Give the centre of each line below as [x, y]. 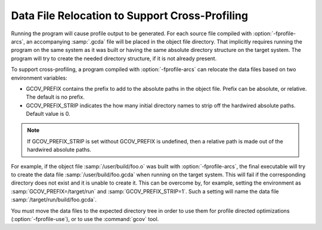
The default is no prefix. [55, 97]
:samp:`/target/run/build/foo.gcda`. [54, 200]
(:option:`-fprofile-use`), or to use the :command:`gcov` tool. [85, 219]
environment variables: [39, 78]
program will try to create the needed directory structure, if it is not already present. [114, 58]
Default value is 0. [48, 114]
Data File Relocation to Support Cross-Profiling [130, 16]
